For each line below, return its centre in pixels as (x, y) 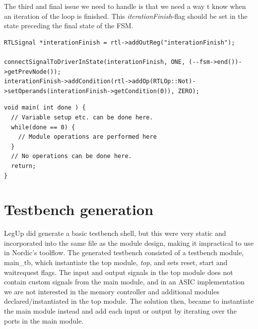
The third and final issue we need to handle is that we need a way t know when (125, 6)
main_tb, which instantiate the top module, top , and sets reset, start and (116, 262)
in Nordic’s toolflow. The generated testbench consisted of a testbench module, (124, 252)
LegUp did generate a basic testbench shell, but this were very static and (115, 233)
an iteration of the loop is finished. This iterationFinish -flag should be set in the (126, 16)
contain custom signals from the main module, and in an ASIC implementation (124, 282)
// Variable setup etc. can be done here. (82, 117)
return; (24, 166)
